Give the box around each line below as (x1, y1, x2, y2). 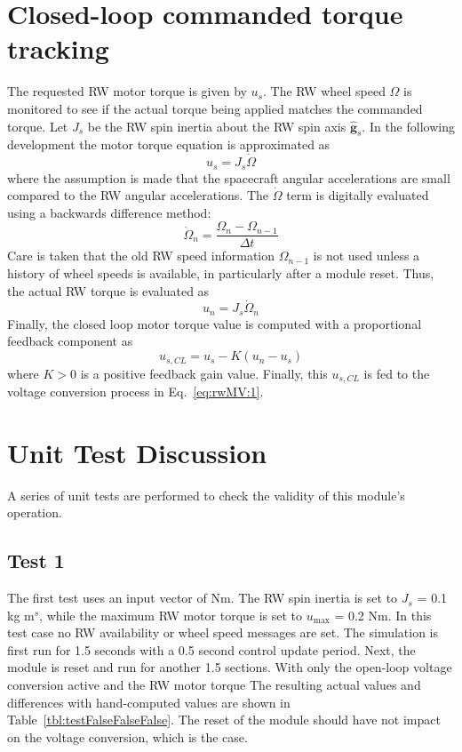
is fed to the (363, 364, 430, 382)
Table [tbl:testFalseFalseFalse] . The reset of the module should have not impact (7, 710, 441, 729)
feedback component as (7, 332, 133, 350)
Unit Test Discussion (7, 434, 267, 470)
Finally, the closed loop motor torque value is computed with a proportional (7, 314, 422, 332)
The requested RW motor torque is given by (7, 82, 247, 100)
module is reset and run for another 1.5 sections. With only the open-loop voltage (7, 658, 452, 676)
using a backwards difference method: (7, 203, 211, 221)
